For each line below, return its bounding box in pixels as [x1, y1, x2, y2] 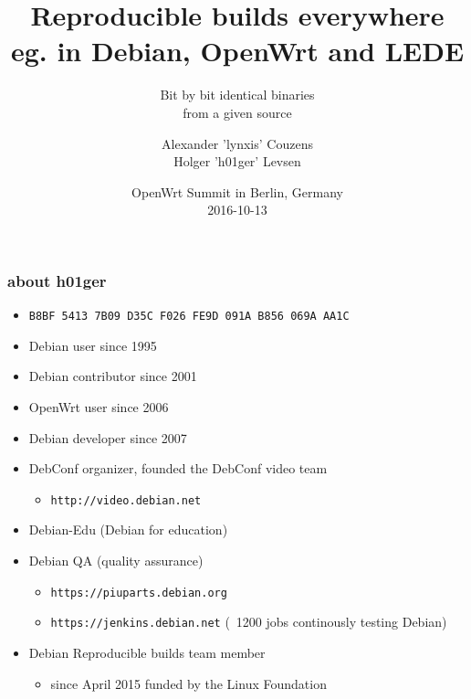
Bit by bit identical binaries [160, 85, 315, 104]
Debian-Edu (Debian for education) [28, 520, 228, 539]
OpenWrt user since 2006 [28, 397, 169, 417]
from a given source [183, 102, 292, 122]
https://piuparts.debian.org [50, 586, 227, 599]
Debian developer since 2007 [28, 428, 187, 447]
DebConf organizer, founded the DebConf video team [28, 459, 328, 478]
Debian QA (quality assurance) [28, 551, 204, 570]
